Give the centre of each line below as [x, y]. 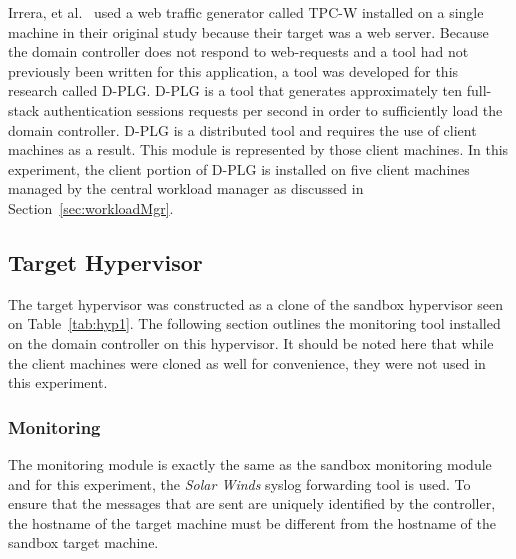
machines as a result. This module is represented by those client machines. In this [258, 149]
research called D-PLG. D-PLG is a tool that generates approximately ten [235, 90]
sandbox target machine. [83, 542]
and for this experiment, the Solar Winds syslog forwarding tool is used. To [239, 483]
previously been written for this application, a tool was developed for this [233, 70]
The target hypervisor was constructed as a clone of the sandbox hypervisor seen [256, 303]
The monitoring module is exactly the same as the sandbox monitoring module [250, 463]
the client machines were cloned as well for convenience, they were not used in [247, 362]
